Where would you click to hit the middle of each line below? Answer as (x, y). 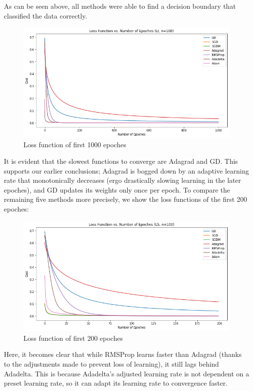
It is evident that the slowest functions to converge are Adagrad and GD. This (121, 161)
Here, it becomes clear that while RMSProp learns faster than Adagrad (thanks (123, 354)
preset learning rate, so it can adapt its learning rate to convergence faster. (116, 383)
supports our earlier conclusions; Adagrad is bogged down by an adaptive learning (126, 170)
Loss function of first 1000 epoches (75, 145)
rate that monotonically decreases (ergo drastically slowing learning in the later (123, 180)
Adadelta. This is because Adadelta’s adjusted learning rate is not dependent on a (126, 373)
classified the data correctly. (46, 15)
